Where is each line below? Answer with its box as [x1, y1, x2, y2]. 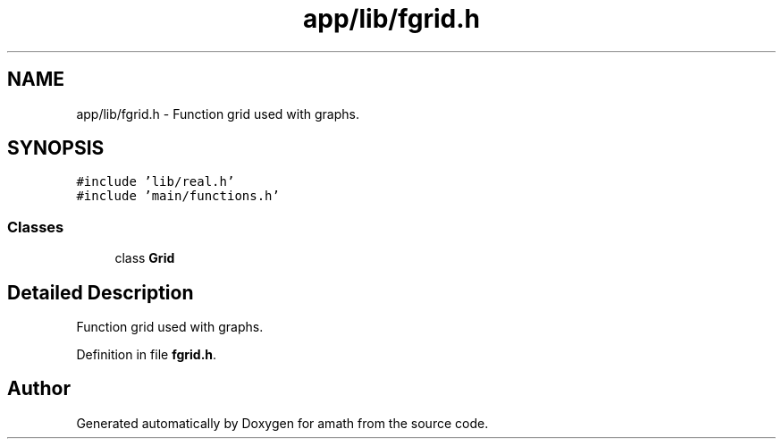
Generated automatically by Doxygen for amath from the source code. [76, 415, 489, 431]
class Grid [114, 250, 175, 266]
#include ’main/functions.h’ [76, 189, 280, 204]
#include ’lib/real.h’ [76, 174, 235, 189]
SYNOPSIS [7, 137, 105, 160]
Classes [7, 217, 64, 236]
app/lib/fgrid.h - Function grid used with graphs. [76, 105, 359, 122]
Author [7, 377, 71, 400]
